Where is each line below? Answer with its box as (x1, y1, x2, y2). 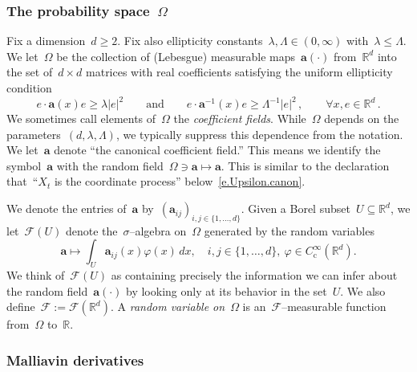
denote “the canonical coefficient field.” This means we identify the (54, 141, 381, 158)
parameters (6, 125, 61, 142)
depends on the (324, 110, 399, 127)
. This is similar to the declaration (221, 157, 390, 174)
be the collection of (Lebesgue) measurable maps (56, 47, 296, 64)
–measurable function (281, 298, 387, 315)
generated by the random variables (204, 222, 374, 239)
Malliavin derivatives (6, 350, 144, 370)
